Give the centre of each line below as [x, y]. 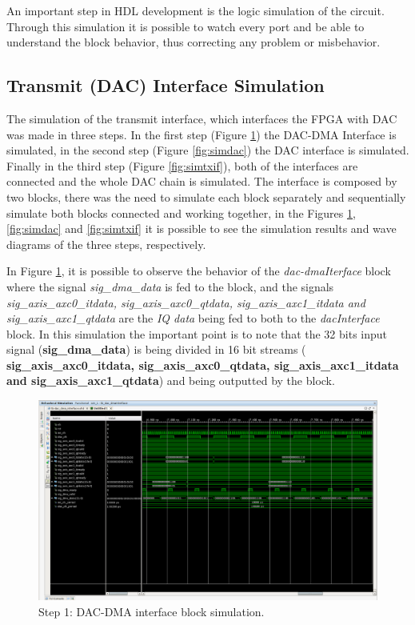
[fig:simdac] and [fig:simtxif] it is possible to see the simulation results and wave [202, 228]
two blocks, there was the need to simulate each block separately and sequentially [206, 196]
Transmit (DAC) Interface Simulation [166, 85]
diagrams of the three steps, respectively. [106, 244]
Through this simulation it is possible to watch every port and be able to [186, 26]
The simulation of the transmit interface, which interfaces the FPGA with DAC [202, 118]
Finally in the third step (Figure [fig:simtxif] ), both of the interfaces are [182, 165]
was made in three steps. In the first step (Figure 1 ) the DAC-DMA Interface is [202, 134]
